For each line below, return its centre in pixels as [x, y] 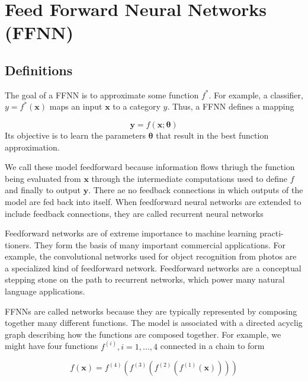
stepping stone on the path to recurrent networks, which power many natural [145, 279]
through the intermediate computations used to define [190, 178]
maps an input [76, 106]
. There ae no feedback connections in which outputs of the [196, 190]
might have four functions [52, 346]
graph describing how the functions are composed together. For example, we [143, 334]
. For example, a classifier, [256, 95]
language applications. [45, 291]
